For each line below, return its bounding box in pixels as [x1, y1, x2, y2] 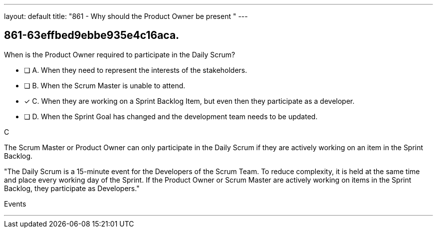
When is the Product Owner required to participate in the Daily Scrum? [4, 50, 235, 59]
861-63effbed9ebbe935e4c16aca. [4, 29, 180, 42]
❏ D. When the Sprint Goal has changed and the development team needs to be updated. [24, 112, 318, 121]
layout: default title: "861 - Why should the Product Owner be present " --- [4, 12, 248, 20]
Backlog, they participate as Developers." [4, 184, 140, 193]
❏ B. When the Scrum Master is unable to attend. [24, 81, 186, 90]
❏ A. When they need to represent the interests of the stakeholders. [24, 65, 247, 74]
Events [4, 199, 26, 208]
